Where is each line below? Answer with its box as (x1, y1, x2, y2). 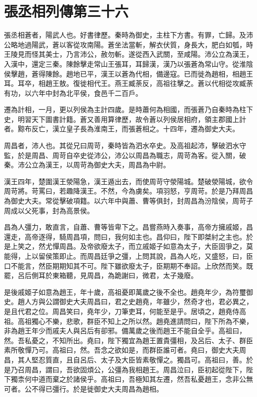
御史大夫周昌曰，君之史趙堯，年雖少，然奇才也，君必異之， (59, 296, 253, 307)
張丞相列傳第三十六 (4, 1, 129, 21)
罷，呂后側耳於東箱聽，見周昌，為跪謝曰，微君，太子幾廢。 (4, 270, 198, 280)
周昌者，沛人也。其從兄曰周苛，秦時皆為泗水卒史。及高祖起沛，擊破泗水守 (4, 140, 246, 151)
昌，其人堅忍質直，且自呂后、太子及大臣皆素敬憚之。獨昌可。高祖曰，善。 (4, 354, 246, 364)
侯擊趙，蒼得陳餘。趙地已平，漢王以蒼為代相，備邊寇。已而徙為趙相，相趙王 (4, 68, 253, 79)
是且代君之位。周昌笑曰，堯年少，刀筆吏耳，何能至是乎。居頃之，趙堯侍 (4, 306, 239, 316)
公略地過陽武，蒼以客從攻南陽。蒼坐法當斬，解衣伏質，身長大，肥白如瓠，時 (4, 39, 253, 49)
